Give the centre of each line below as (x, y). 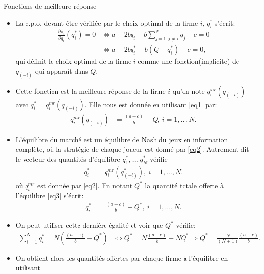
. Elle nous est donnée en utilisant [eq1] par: (151, 104)
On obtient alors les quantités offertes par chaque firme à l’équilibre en (122, 258)
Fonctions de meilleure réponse (50, 6)
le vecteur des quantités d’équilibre (68, 158)
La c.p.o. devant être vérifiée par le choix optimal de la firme (107, 22)
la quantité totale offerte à (184, 185)
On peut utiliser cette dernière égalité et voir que (89, 225)
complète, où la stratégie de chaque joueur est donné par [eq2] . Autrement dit (132, 149)
